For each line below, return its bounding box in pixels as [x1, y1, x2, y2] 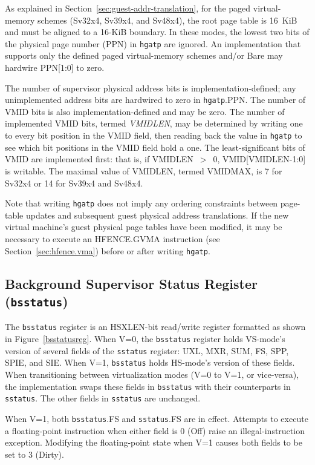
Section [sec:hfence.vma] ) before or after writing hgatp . [5, 244, 210, 257]
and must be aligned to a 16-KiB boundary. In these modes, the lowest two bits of [5, 25, 310, 38]
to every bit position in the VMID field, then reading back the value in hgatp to [5, 129, 302, 142]
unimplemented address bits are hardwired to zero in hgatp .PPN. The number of [5, 93, 306, 106]
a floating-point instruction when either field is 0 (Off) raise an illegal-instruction [5, 424, 305, 437]
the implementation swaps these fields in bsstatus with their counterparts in [5, 380, 291, 392]
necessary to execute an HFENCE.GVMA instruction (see [5, 232, 220, 245]
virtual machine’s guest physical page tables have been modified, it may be [5, 220, 282, 233]
